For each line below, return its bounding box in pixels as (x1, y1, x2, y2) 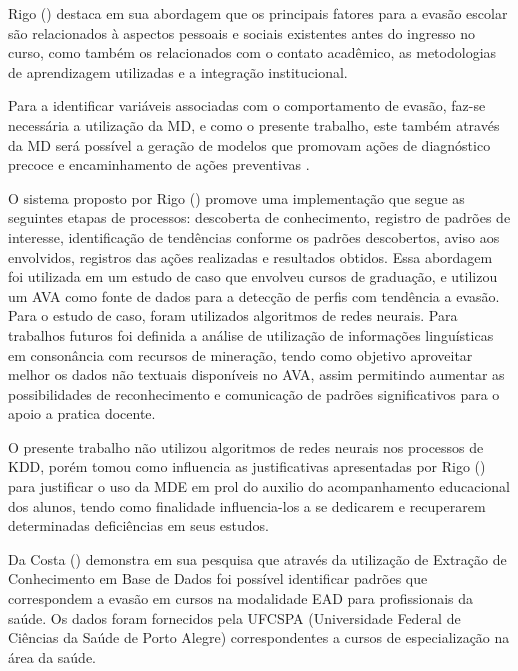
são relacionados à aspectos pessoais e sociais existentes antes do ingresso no (8, 22, 475, 43)
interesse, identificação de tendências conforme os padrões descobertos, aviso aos (8, 226, 500, 247)
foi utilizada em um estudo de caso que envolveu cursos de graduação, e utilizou (8, 266, 498, 287)
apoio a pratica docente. (8, 403, 156, 424)
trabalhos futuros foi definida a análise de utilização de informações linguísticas (8, 324, 494, 345)
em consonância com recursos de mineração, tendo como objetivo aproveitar (8, 344, 473, 365)
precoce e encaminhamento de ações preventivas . (8, 154, 310, 175)
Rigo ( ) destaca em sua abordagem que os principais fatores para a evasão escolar (8, 3, 508, 23)
